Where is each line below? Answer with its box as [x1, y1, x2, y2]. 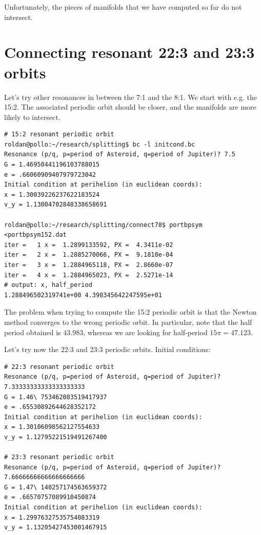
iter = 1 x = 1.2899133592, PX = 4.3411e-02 [4, 241, 173, 249]
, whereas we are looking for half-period [83, 326, 208, 337]
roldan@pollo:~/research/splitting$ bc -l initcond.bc [4, 140, 195, 148]
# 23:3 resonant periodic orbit [4, 454, 114, 461]
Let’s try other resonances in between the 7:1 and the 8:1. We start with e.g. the [4, 91, 257, 102]
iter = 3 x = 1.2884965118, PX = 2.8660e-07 [4, 261, 173, 269]
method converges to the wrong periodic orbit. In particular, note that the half [4, 316, 252, 327]
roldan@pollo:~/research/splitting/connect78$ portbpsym [4, 221, 203, 229]
